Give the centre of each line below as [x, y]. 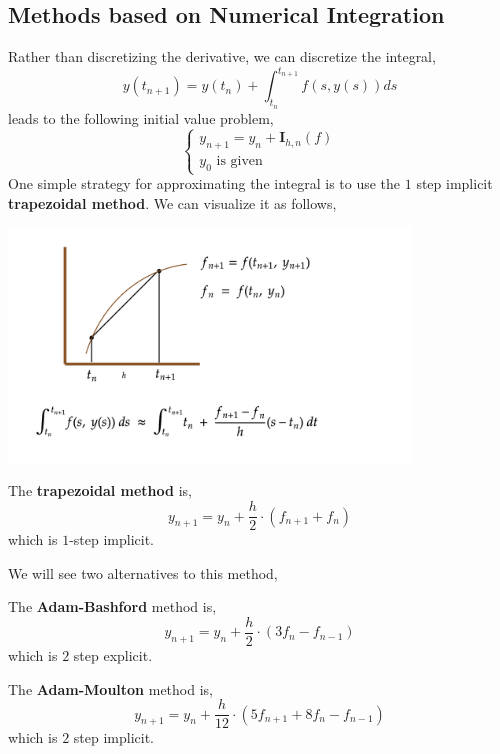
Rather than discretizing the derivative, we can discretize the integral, [222, 56]
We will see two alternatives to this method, [143, 572]
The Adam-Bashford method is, [112, 606]
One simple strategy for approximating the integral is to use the [204, 183]
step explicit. [113, 654]
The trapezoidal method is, [100, 490]
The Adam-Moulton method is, [110, 688]
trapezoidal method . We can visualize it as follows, [172, 202]
